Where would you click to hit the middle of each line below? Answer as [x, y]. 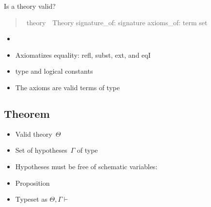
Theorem [27, 113]
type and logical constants [54, 71]
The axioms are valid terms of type [67, 87]
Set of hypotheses [41, 150]
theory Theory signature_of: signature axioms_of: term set [117, 22]
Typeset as [31, 199]
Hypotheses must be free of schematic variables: [86, 166]
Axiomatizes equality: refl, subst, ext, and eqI [83, 55]
